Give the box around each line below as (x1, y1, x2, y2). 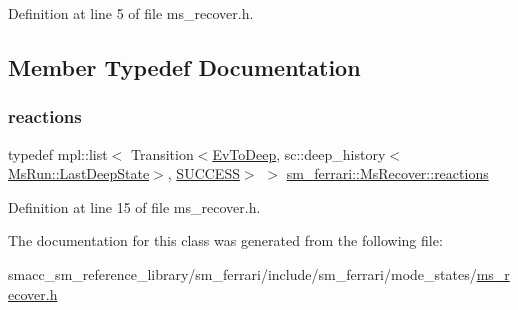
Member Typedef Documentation (8, 51, 361, 82)
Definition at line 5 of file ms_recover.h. (8, 3, 254, 23)
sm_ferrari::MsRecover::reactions (286, 163, 489, 184)
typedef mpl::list (8, 143, 108, 164)
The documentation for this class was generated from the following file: (8, 230, 443, 251)
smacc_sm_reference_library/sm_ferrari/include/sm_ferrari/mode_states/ (8, 263, 477, 284)
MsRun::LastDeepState (8, 163, 150, 184)
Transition (130, 143, 194, 164)
